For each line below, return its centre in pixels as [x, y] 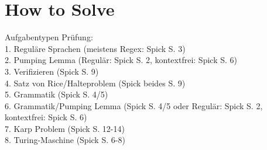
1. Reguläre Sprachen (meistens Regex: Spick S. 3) [95, 48]
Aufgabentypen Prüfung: [49, 37]
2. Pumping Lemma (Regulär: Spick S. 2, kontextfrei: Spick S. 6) [121, 60]
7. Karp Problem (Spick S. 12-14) [65, 128]
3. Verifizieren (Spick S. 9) [52, 71]
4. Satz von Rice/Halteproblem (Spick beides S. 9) [95, 83]
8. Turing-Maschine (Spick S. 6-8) [65, 140]
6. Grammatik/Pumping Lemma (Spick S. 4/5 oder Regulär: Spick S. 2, [134, 105]
